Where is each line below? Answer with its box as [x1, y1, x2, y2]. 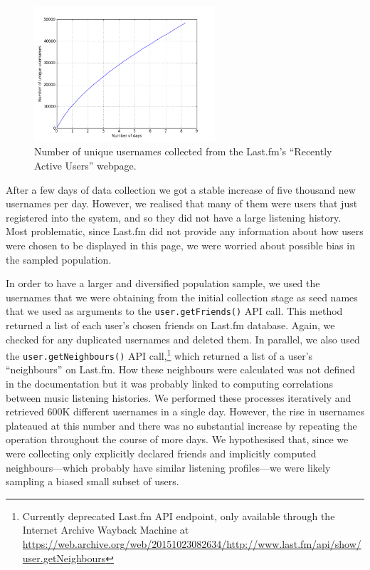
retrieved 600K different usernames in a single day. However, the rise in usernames [6, 404, 364, 419]
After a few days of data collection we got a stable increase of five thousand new [6, 182, 356, 197]
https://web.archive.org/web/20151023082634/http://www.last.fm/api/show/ [22, 537, 361, 551]
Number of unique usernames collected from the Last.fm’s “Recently [34, 144, 332, 159]
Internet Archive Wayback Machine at [22, 522, 189, 537]
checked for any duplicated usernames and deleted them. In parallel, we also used [6, 331, 360, 346]
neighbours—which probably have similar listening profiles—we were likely [6, 460, 331, 475]
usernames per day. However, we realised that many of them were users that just [6, 196, 358, 211]
